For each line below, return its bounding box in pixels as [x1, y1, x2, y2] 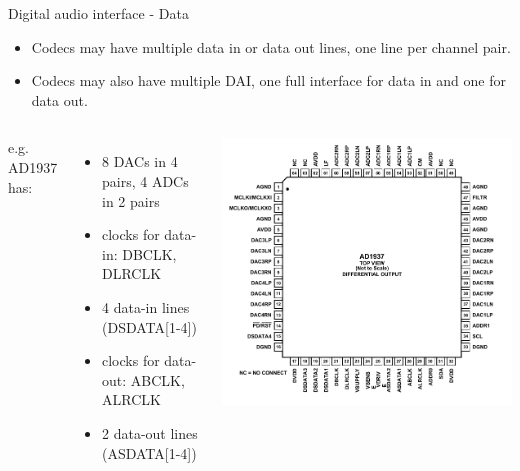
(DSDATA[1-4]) [101, 316, 197, 337]
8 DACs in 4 [101, 151, 178, 172]
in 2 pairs [101, 190, 160, 211]
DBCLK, [122, 243, 177, 264]
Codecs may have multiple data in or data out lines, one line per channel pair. [31, 36, 511, 57]
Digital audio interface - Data [8, 3, 189, 23]
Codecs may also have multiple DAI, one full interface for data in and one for [31, 70, 506, 91]
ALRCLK [101, 389, 161, 410]
